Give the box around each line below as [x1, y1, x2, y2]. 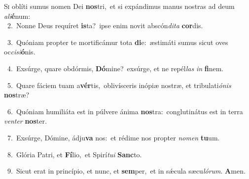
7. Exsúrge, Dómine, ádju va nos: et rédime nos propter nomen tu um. [7, 132, 220, 142]
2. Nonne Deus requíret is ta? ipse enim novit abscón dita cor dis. [7, 20, 203, 31]
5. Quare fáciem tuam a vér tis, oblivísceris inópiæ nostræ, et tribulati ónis [7, 80, 231, 90]
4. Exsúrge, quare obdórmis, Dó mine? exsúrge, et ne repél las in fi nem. [7, 63, 224, 73]
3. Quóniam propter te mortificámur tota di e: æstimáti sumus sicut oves [7, 37, 228, 47]
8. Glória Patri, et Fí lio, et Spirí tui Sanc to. [7, 149, 142, 159]
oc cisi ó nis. [4, 46, 36, 57]
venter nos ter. [4, 116, 47, 126]
